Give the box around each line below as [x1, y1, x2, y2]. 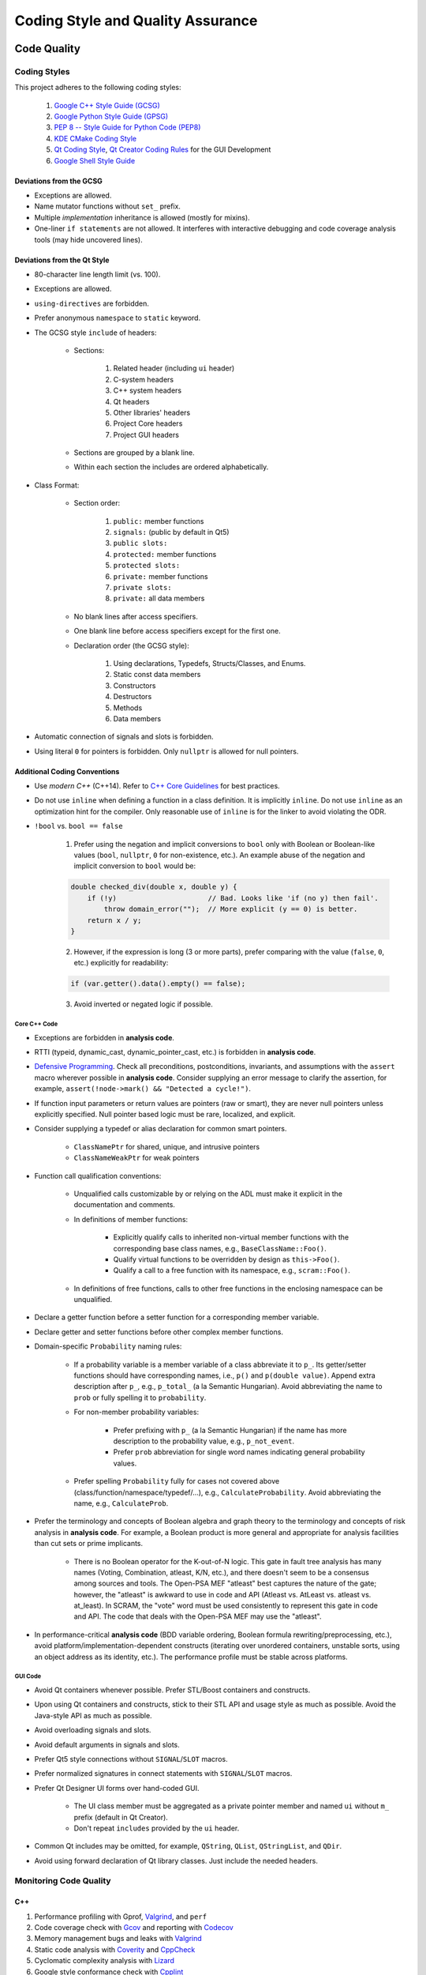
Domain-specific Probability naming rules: [34, 1341, 182, 1351]
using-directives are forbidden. [34, 299, 150, 308]
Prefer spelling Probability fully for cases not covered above [73, 1477, 280, 1486]
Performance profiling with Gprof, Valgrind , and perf [34, 1912, 207, 1921]
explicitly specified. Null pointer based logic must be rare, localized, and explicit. [34, 1110, 296, 1119]
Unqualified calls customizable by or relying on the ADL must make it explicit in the [73, 1189, 343, 1198]
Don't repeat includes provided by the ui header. [73, 1823, 240, 1833]
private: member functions [113, 571, 208, 581]
